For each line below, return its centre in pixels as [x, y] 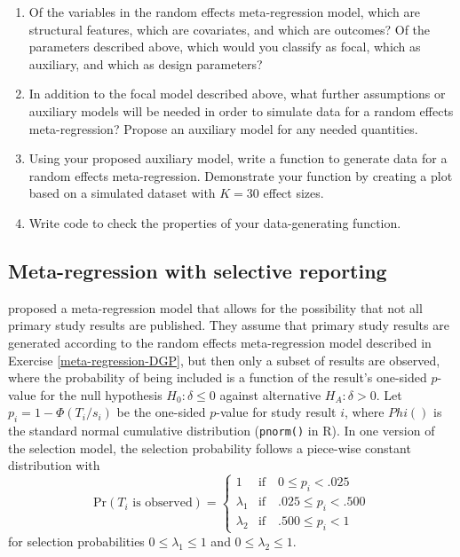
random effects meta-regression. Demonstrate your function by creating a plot [241, 175]
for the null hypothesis [101, 394]
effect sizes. [293, 193]
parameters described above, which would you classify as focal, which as [225, 47]
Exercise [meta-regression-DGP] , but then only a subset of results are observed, [224, 360]
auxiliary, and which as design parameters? [146, 63]
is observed [163, 503]
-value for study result [276, 412]
